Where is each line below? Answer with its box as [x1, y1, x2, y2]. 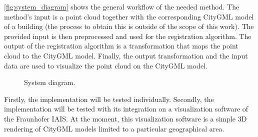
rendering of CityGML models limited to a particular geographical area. [4, 123, 224, 133]
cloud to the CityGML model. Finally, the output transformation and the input [4, 50, 248, 60]
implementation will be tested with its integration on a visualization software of [4, 103, 248, 114]
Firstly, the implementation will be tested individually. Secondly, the [4, 93, 214, 104]
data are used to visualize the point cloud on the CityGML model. [4, 60, 207, 70]
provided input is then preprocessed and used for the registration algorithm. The [4, 30, 251, 41]
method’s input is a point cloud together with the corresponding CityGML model [4, 11, 254, 21]
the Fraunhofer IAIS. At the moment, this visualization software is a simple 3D [4, 113, 247, 123]
